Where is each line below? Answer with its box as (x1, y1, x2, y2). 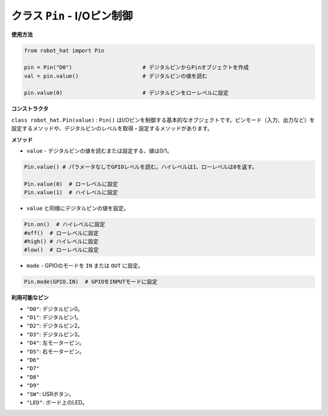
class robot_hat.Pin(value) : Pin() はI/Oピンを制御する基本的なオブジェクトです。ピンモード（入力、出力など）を (11, 116, 315, 123)
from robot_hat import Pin (24, 47, 104, 54)
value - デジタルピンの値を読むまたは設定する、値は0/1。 (26, 147, 173, 154)
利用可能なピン (11, 294, 49, 301)
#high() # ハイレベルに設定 (24, 238, 99, 244)
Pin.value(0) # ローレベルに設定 (24, 180, 118, 187)
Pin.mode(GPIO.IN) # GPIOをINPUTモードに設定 (24, 279, 158, 285)
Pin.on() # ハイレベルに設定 (24, 221, 106, 228)
